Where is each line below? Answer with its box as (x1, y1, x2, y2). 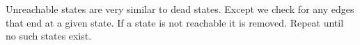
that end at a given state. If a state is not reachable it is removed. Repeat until (6, 15, 344, 29)
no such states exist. (6, 29, 92, 43)
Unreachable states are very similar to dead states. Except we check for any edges (6, 2, 354, 16)
